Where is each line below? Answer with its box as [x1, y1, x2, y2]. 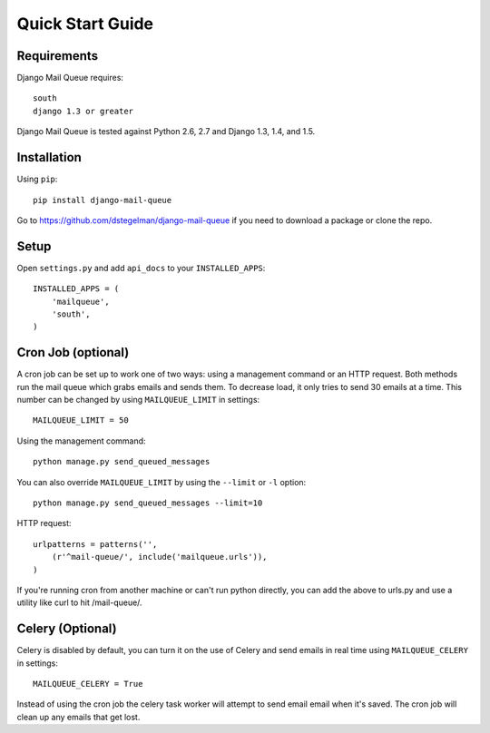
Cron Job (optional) [16, 345, 130, 360]
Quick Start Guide [16, 14, 154, 34]
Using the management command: [16, 435, 146, 446]
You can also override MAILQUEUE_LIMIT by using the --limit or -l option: [16, 476, 307, 487]
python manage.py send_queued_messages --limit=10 [33, 498, 263, 508]
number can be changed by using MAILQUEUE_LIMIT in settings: [16, 395, 260, 406]
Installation [16, 150, 82, 165]
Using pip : [16, 173, 58, 185]
